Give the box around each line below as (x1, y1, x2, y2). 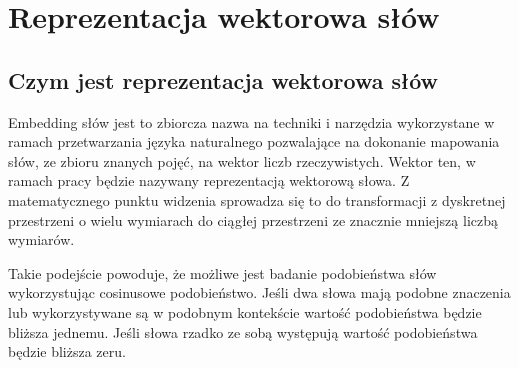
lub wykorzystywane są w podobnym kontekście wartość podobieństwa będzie (8, 301, 482, 322)
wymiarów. (8, 229, 75, 250)
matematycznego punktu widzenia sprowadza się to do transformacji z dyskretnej (8, 189, 506, 210)
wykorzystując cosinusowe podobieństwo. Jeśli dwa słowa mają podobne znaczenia (8, 282, 511, 303)
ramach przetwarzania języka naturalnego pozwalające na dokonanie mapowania (8, 131, 500, 152)
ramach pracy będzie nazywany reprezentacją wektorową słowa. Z (8, 170, 410, 191)
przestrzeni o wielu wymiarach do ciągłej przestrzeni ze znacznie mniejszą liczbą (8, 209, 498, 230)
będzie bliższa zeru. (8, 341, 126, 362)
